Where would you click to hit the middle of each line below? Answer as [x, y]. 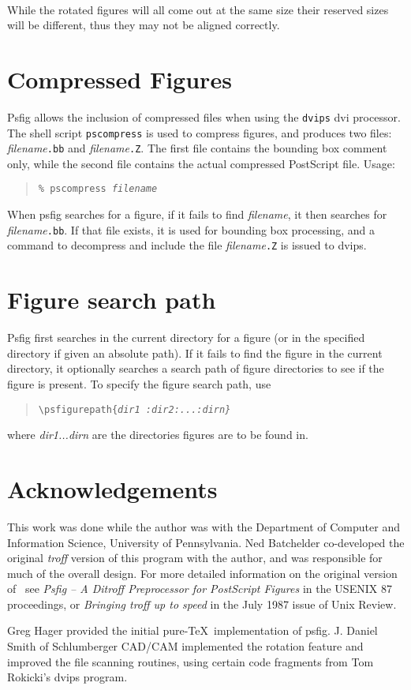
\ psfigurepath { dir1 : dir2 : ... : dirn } [135, 409]
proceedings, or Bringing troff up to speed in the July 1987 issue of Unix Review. [202, 604]
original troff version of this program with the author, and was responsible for [195, 558]
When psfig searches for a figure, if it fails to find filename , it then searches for [197, 214]
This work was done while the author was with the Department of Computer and [204, 526]
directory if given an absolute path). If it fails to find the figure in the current [195, 352]
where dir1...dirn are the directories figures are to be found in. [158, 435]
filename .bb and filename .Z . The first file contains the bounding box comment [197, 148]
